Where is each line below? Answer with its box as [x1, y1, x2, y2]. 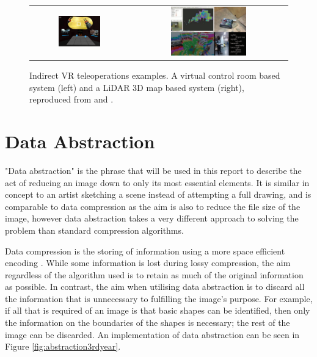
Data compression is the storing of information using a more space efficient [5, 244, 285, 257]
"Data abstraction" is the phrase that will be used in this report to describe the [5, 164, 302, 176]
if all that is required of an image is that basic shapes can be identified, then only [5, 304, 310, 317]
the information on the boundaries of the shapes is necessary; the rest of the [5, 316, 290, 329]
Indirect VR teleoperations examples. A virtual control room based [29, 69, 280, 82]
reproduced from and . [29, 93, 114, 106]
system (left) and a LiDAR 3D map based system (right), [29, 81, 244, 93]
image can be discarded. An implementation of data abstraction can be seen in [5, 328, 300, 341]
